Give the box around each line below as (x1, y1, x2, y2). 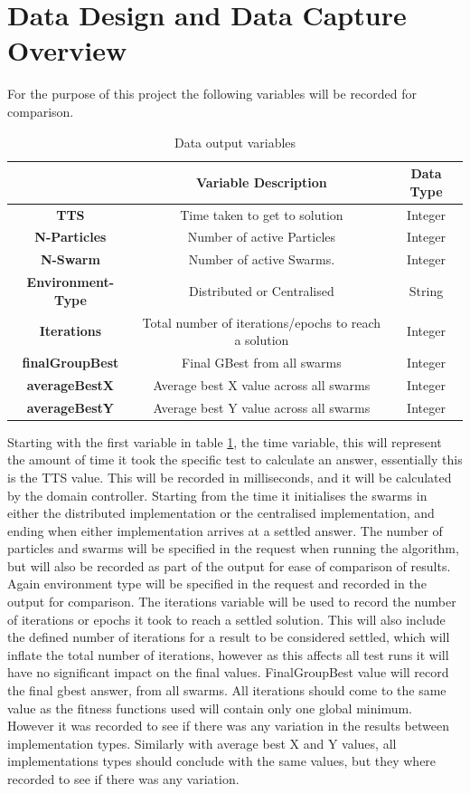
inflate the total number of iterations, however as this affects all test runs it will (7, 645, 449, 664)
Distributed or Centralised (189, 281, 334, 300)
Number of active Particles (187, 227, 336, 246)
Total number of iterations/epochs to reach (142, 312, 381, 331)
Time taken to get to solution (180, 205, 343, 224)
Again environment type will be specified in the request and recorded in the (7, 574, 427, 593)
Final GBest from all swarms (182, 352, 342, 371)
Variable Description (196, 172, 327, 191)
